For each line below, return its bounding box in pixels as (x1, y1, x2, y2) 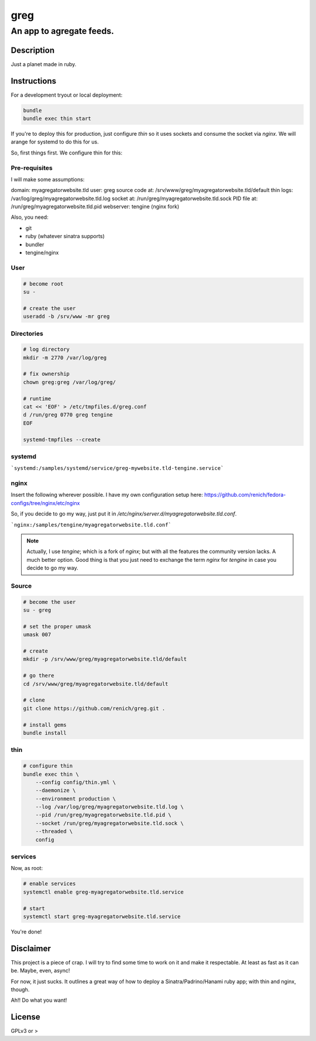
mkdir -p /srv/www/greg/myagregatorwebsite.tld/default (23, 656, 187, 662)
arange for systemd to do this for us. (11, 138, 99, 146)
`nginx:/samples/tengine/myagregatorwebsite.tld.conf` (11, 521, 172, 528)
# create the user (23, 305, 76, 311)
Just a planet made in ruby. (11, 60, 77, 67)
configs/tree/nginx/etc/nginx (11, 499, 80, 506)
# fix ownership (23, 370, 70, 377)
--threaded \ (35, 828, 73, 835)
